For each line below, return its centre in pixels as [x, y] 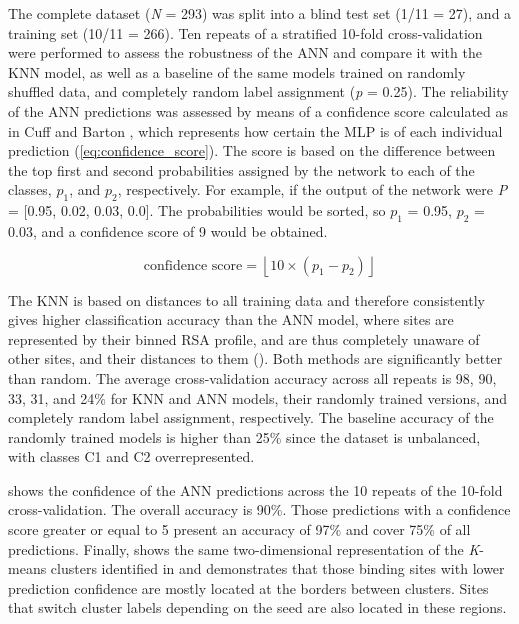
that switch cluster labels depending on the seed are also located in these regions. [257, 607]
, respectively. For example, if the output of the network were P [312, 189]
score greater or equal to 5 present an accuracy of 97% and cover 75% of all [239, 529]
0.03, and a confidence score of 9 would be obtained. [168, 230]
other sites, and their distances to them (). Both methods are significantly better [255, 358]
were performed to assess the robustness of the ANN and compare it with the [245, 52]
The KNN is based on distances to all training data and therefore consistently [246, 299]
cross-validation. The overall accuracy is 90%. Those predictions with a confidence [259, 509]
